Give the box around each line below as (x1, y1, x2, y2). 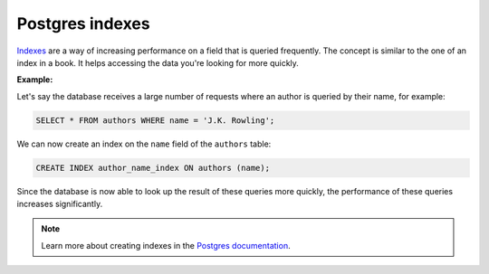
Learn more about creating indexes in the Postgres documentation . (41, 240, 291, 250)
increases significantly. (16, 199, 103, 210)
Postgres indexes (16, 14, 150, 33)
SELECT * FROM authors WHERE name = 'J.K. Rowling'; (35, 115, 275, 126)
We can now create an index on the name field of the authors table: (16, 138, 272, 149)
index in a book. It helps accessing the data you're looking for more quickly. (16, 57, 299, 68)
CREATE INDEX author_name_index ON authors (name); (35, 163, 271, 173)
